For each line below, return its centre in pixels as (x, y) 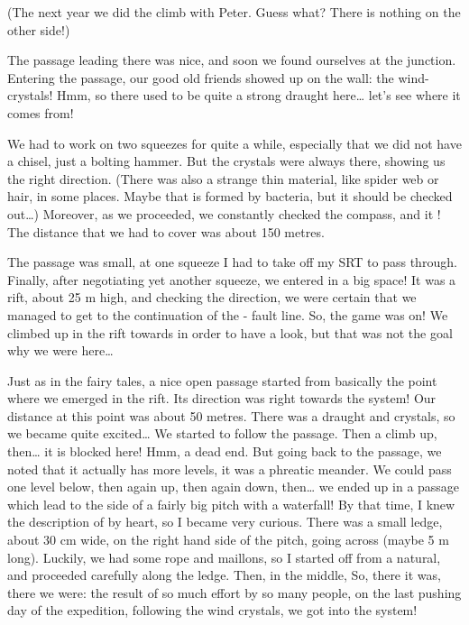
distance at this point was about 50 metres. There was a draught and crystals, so (231, 415)
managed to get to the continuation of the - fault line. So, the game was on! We (228, 314)
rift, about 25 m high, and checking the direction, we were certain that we (212, 297)
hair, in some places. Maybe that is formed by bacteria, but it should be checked (230, 196)
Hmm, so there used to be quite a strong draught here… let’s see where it (259, 95)
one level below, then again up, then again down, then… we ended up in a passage (234, 487)
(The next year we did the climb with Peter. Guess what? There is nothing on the (234, 12)
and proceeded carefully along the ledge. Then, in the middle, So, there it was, (224, 575)
